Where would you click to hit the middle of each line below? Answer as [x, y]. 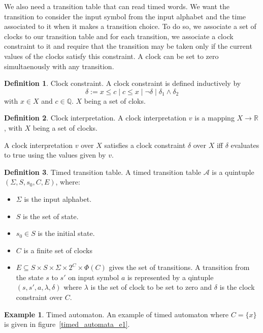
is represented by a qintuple [170, 277]
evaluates [245, 145]
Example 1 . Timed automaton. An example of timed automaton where [117, 314]
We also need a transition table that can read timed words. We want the [117, 6]
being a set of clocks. [65, 127]
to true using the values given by [55, 155]
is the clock [237, 287]
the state [30, 277]
